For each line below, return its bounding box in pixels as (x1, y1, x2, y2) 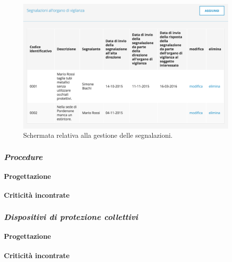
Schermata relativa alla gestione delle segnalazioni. (23, 130, 173, 140)
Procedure (4, 150, 43, 162)
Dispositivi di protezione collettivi (4, 210, 138, 222)
